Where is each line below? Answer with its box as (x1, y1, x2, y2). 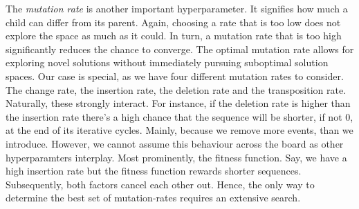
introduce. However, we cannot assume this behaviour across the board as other (6, 136, 344, 150)
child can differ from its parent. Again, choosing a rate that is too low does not (6, 14, 341, 29)
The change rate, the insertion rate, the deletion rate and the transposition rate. (6, 82, 347, 97)
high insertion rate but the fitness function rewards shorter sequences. (6, 163, 302, 178)
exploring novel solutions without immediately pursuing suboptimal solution (6, 55, 329, 70)
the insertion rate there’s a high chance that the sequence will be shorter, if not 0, (6, 109, 353, 123)
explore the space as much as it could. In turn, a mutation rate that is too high (6, 28, 342, 43)
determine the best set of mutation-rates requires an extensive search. (6, 190, 301, 205)
